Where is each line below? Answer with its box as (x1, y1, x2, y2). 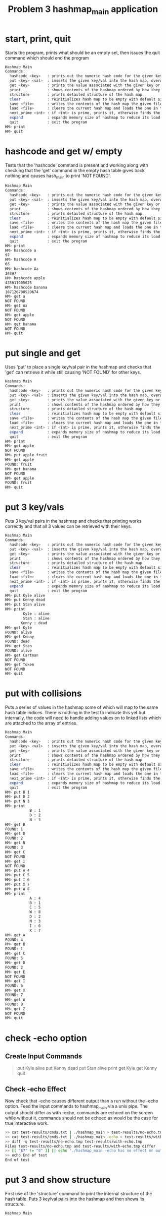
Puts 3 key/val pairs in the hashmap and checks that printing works (5, 518, 142, 524)
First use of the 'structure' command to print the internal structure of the (5, 1191, 152, 1196)
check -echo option (5, 1033, 87, 1043)
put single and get (5, 348, 81, 359)
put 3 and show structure (5, 1174, 111, 1186)
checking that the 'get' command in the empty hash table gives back (5, 167, 145, 173)
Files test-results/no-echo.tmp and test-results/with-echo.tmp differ (5, 1144, 156, 1149)
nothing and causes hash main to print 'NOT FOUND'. (5, 173, 111, 180)
